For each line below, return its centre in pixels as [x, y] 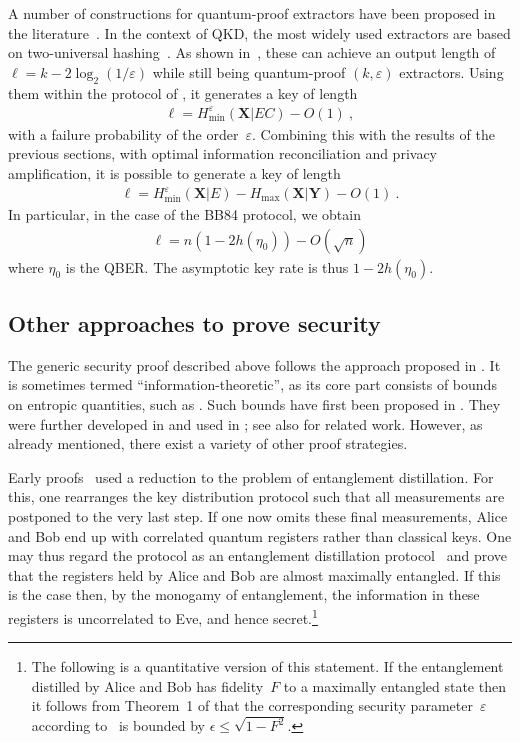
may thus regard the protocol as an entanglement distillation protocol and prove [258, 555]
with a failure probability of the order [123, 133]
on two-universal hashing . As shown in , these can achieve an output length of [252, 52]
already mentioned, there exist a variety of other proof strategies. [208, 443]
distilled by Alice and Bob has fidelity [147, 685]
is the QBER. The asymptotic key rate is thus [207, 266]
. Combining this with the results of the [373, 133]
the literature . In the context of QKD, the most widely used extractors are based [259, 32]
